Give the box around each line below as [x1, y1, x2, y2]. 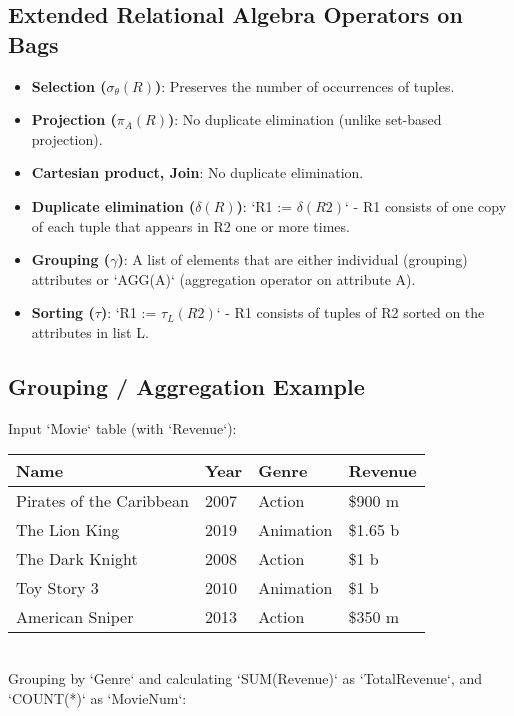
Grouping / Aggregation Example [8, 370, 365, 401]
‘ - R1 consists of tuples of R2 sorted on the [216, 302, 485, 323]
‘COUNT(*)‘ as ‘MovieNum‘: [8, 687, 187, 708]
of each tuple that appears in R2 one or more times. [31, 215, 350, 236]
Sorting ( [31, 302, 95, 323]
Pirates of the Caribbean [16, 489, 189, 513]
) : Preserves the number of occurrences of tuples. [154, 75, 455, 96]
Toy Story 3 [16, 576, 99, 600]
